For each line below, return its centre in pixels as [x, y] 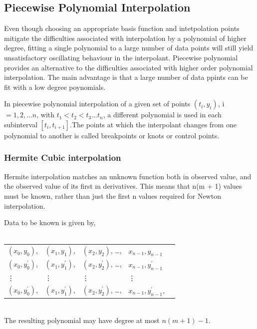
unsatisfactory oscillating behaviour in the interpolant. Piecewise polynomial [121, 57]
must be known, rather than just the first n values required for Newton [113, 195]
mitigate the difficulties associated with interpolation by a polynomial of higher [125, 38]
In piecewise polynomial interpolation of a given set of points [97, 104]
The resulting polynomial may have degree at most [82, 320]
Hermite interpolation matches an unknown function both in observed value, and [128, 176]
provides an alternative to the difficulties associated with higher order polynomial [128, 67]
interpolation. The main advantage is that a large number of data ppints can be [126, 77]
